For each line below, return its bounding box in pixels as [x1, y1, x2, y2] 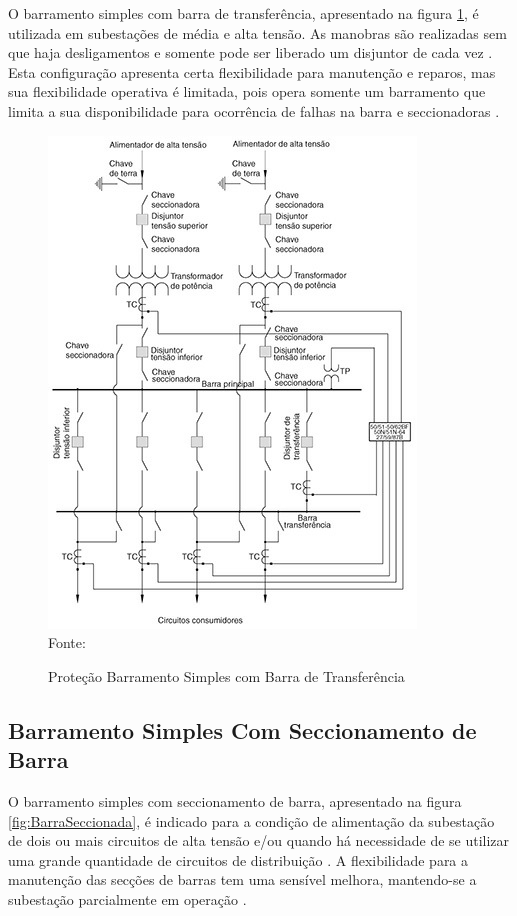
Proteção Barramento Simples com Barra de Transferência [48, 665, 405, 686]
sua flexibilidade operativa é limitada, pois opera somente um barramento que [8, 81, 486, 102]
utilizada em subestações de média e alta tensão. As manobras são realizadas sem [8, 22, 507, 43]
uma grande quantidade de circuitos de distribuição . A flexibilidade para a [8, 849, 469, 870]
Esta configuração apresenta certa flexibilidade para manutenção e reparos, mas [8, 61, 496, 82]
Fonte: [48, 632, 86, 653]
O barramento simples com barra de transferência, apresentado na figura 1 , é [8, 3, 479, 23]
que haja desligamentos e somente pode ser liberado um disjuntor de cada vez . [8, 42, 493, 63]
